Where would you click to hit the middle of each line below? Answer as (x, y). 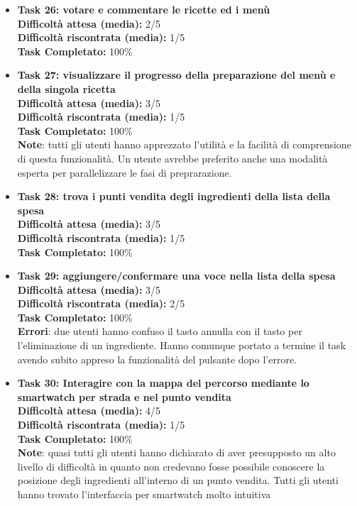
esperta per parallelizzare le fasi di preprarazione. (125, 172)
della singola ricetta (66, 88)
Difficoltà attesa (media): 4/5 (89, 411)
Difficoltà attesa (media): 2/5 (89, 23)
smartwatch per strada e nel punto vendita (124, 396)
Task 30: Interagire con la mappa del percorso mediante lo (163, 383)
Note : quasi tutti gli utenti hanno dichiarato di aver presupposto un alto (176, 452)
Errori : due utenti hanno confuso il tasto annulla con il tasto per (160, 331)
